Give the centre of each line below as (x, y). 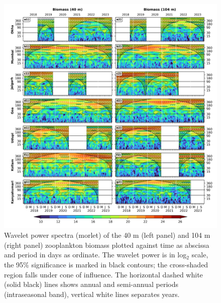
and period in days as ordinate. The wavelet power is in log (95, 255)
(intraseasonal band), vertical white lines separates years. (92, 294)
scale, (200, 255)
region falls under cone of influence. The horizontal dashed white (103, 274)
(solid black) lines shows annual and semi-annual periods (91, 284)
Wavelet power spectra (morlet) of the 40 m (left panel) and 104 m (107, 235)
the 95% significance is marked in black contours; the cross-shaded (106, 265)
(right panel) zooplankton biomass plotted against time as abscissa (107, 245)
